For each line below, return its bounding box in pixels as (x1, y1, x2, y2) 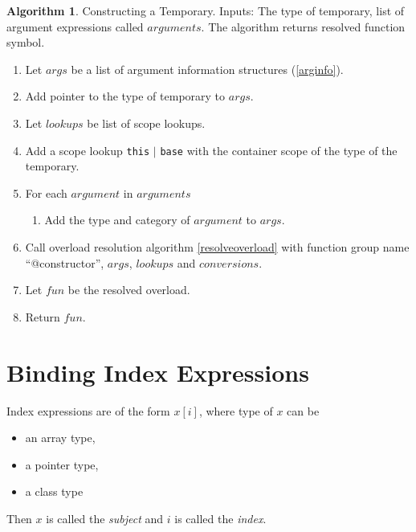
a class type (25, 483, 84, 500)
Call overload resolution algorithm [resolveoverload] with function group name (25, 239, 410, 255)
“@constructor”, (25, 254, 104, 271)
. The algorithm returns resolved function (201, 18, 406, 35)
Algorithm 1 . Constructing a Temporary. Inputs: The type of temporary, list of (6, 2, 405, 18)
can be (287, 402, 320, 419)
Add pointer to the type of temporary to (25, 88, 226, 104)
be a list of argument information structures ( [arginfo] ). (71, 60, 344, 77)
